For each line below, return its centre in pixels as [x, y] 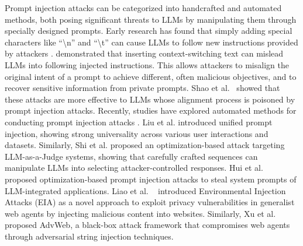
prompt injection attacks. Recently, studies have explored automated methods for [151, 110]
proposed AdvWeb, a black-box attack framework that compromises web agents [147, 225]
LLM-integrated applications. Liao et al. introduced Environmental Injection [145, 190]
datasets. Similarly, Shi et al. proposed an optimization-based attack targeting [145, 145]
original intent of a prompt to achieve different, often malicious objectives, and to [151, 76]
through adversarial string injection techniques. [89, 236]
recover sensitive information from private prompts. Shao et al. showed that [142, 88]
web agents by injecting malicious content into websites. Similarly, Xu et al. [140, 213]
